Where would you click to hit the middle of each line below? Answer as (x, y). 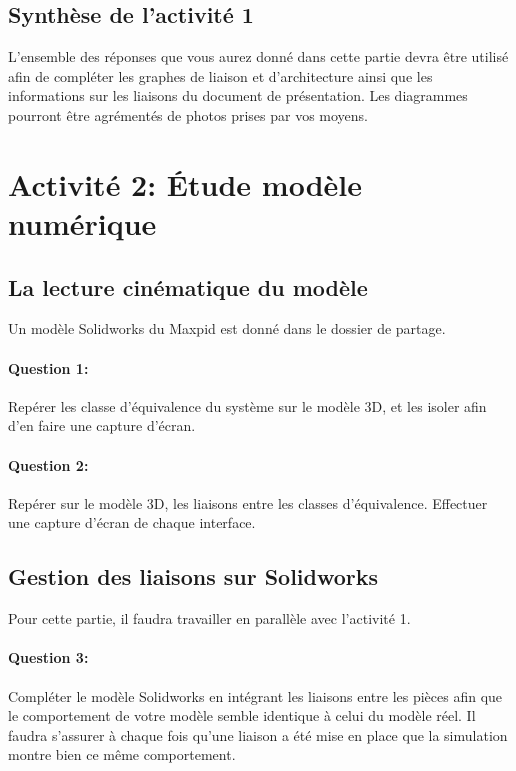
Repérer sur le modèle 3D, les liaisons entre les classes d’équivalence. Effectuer (248, 502)
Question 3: (48, 657)
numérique (82, 222)
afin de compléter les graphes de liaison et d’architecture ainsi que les (220, 75)
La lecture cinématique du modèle (188, 286)
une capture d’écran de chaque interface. (132, 522)
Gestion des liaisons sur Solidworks (193, 576)
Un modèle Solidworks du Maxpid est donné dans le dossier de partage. (227, 328)
